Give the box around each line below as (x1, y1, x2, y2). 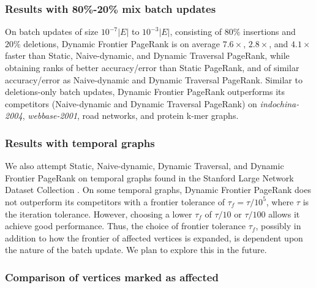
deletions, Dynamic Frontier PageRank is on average (23, 37, 220, 50)
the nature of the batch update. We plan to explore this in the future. (5, 243, 267, 256)
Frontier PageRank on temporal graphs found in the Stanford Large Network (5, 171, 294, 184)
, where (266, 195, 294, 208)
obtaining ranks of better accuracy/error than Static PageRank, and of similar (5, 61, 299, 74)
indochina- (260, 97, 299, 110)
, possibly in (255, 219, 301, 232)
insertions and (243, 25, 296, 38)
